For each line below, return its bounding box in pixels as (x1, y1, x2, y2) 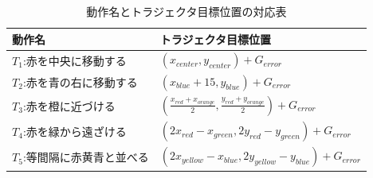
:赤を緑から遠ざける (22, 122, 127, 139)
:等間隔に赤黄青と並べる (22, 149, 149, 165)
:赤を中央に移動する (22, 52, 127, 68)
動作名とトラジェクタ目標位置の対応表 (86, 3, 287, 19)
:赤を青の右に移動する (22, 73, 138, 90)
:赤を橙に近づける (22, 97, 116, 114)
